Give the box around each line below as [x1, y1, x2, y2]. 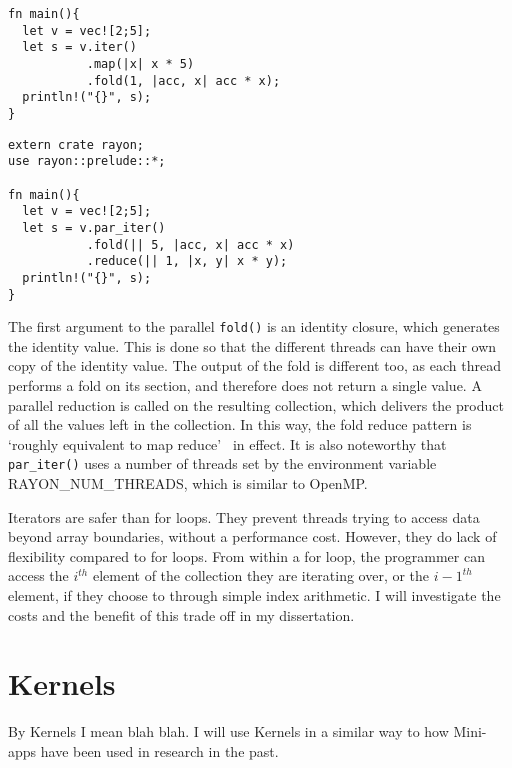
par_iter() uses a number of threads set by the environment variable [8, 453, 437, 474]
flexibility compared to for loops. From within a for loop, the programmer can [8, 545, 485, 566]
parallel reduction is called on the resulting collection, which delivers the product [8, 394, 504, 415]
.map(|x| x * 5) [86, 56, 195, 71]
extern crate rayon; [8, 137, 145, 152]
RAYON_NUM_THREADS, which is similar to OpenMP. [8, 473, 368, 494]
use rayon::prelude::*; [8, 154, 166, 169]
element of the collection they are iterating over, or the [92, 565, 430, 586]
